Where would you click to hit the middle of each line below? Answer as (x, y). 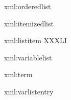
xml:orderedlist (28, 6)
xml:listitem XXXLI (35, 40)
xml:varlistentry (29, 91)
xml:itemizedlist (29, 23)
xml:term (18, 74)
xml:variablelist (28, 57)
